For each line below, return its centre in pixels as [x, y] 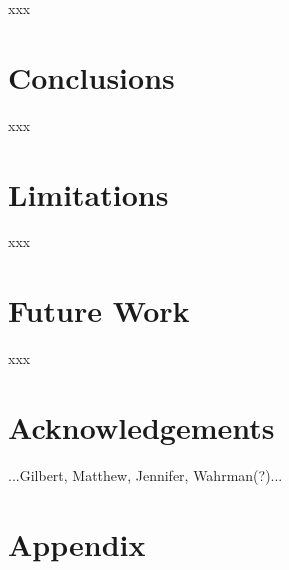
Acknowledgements [141, 426]
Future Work [99, 310]
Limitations [88, 193]
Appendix [77, 543]
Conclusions [91, 76]
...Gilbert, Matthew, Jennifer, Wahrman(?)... [145, 474]
